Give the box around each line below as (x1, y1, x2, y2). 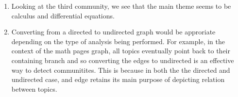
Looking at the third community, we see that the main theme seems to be (11, 1, 231, 11)
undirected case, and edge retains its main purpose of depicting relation (11, 74, 225, 84)
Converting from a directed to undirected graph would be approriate (11, 27, 216, 37)
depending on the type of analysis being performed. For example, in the (11, 36, 225, 46)
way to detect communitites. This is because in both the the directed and (11, 65, 230, 75)
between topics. (11, 83, 57, 94)
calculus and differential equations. (11, 10, 115, 20)
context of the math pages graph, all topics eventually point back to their (11, 46, 230, 56)
